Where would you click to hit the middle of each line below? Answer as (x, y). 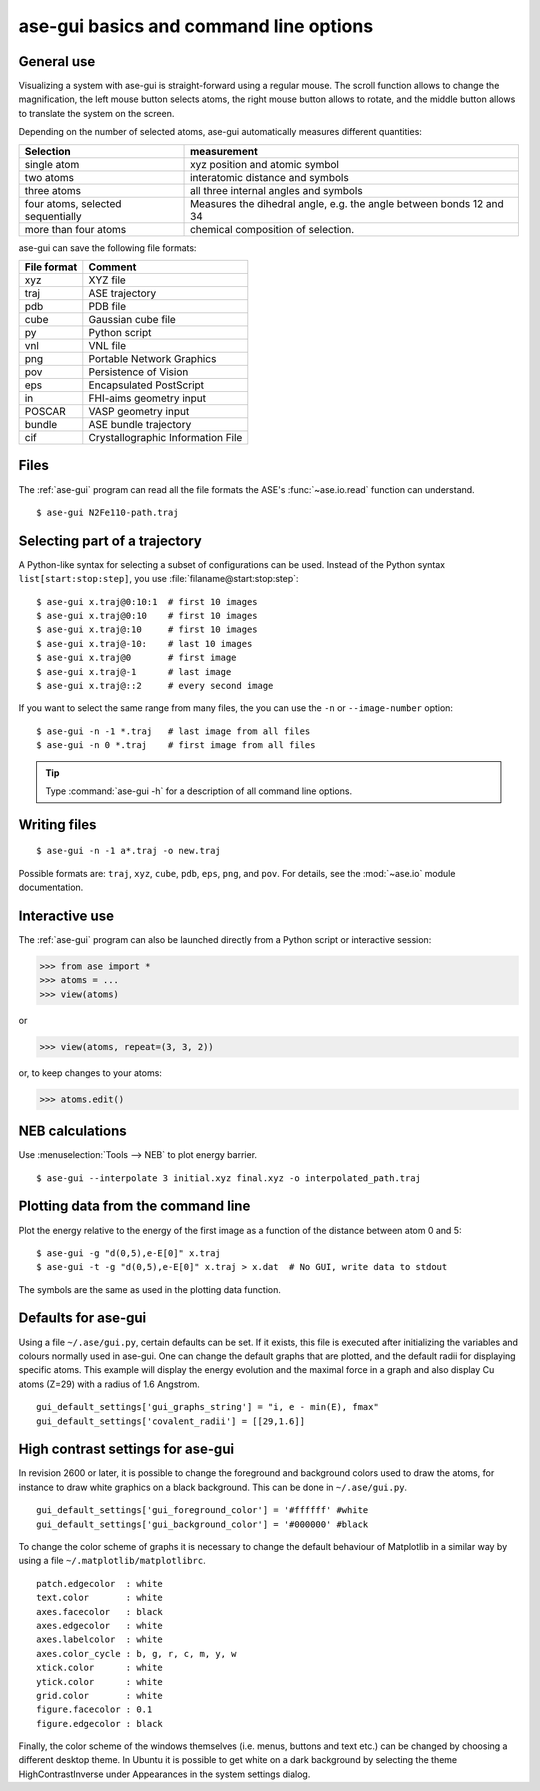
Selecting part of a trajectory (110, 540)
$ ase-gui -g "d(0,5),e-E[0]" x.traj (129, 1253)
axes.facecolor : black (100, 1611)
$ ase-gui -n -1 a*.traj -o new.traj (129, 851)
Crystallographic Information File (165, 438)
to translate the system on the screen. (96, 113)
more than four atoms (75, 229)
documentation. (51, 887)
